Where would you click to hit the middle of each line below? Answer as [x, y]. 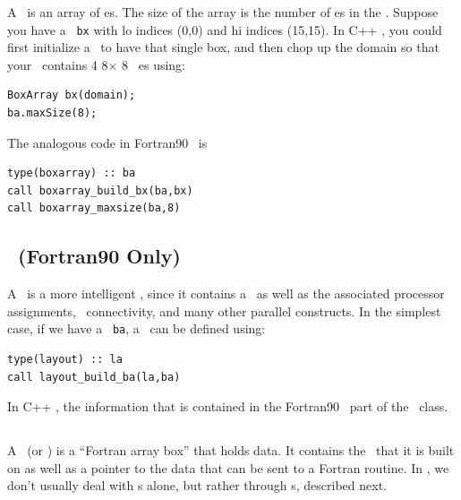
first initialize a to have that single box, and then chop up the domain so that [223, 47]
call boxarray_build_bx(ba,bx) [100, 190]
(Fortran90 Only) [99, 256]
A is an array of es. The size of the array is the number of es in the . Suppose [223, 12]
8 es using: [154, 64]
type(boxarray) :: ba [72, 173]
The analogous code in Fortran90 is [107, 142]
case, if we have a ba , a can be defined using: [137, 328]
